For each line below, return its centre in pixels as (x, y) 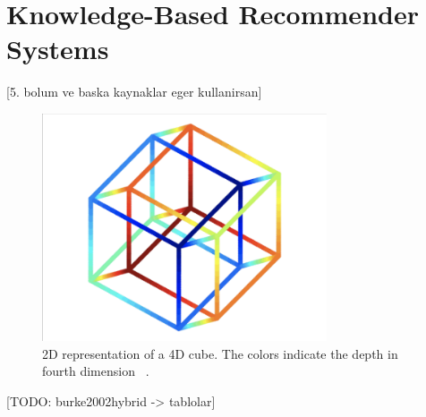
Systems (58, 49)
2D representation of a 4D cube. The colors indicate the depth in (220, 353)
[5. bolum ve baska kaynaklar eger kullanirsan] (134, 92)
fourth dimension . (96, 371)
